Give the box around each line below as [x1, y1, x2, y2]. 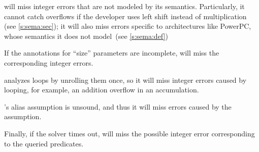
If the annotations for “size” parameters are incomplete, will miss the [4, 47, 219, 58]
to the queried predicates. [4, 138, 84, 148]
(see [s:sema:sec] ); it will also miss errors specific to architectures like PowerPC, [4, 21, 251, 31]
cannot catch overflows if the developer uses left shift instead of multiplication [4, 11, 247, 21]
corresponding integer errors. [4, 57, 93, 68]
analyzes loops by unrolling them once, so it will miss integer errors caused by [4, 74, 247, 85]
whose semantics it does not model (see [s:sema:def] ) [4, 30, 168, 41]
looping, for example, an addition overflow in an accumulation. [4, 84, 199, 95]
